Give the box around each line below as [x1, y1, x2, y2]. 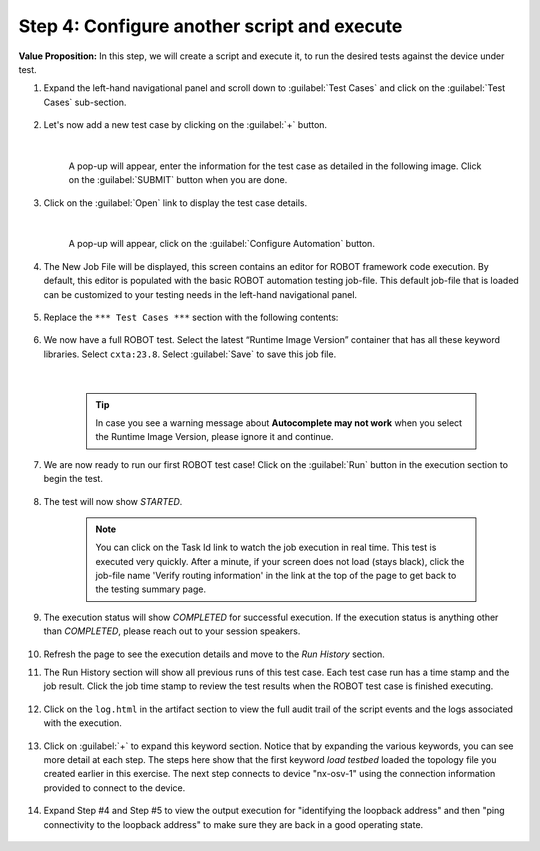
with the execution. [43, 717, 122, 729]
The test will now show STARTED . [43, 495, 183, 507]
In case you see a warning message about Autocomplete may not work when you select [95, 416, 463, 429]
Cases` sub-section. [43, 96, 127, 108]
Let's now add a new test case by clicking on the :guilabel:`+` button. [43, 119, 328, 131]
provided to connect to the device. [43, 781, 186, 794]
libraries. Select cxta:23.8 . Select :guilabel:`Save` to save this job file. [43, 348, 337, 360]
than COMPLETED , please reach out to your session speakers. [43, 625, 301, 637]
